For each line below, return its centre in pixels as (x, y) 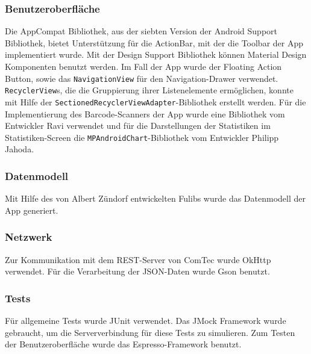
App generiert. (32, 210)
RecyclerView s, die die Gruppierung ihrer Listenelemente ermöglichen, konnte (149, 90)
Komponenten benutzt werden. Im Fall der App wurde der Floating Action (143, 66)
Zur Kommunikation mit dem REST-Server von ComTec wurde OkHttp (138, 259)
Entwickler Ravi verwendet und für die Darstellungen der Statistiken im (138, 126)
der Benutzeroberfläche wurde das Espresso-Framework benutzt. (123, 344)
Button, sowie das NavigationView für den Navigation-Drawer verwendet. (142, 78)
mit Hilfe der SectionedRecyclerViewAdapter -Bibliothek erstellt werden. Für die (155, 101)
